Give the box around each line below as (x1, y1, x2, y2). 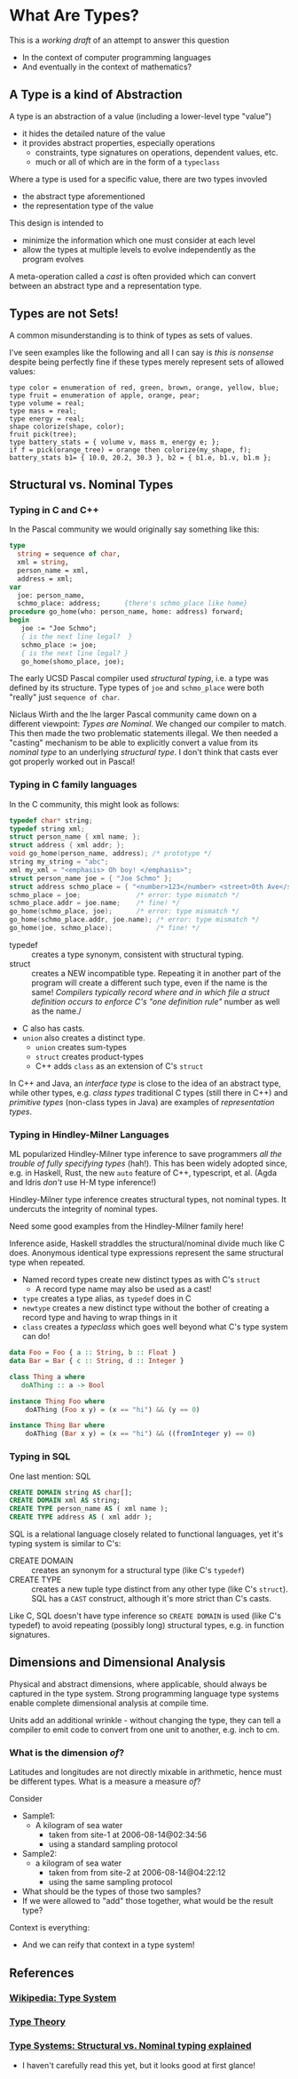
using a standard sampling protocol (48, 1839, 178, 1850)
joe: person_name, (17, 590, 86, 600)
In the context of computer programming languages (21, 52, 211, 62)
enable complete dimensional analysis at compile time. (9, 1698, 209, 1708)
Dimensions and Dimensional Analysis (9, 1655, 226, 1670)
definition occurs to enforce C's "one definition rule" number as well (31, 996, 280, 1007)
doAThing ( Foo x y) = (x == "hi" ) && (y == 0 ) (25, 1405, 200, 1414)
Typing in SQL (9, 1450, 71, 1463)
